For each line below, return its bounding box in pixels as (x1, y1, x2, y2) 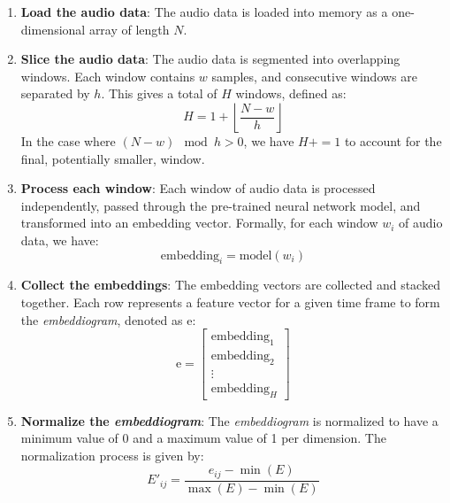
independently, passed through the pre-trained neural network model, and (20, 196, 421, 214)
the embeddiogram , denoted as (20, 310, 183, 329)
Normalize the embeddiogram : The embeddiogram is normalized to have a (20, 411, 439, 429)
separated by (20, 84, 90, 103)
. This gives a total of (101, 84, 217, 103)
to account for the (344, 131, 442, 150)
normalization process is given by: (20, 445, 204, 464)
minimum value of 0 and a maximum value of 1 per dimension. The (20, 429, 386, 447)
